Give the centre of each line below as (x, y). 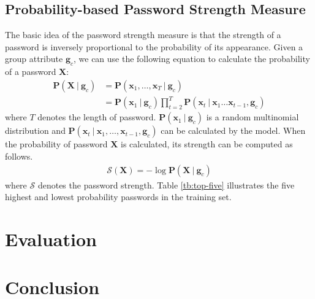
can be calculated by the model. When (233, 130)
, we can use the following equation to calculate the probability (192, 59)
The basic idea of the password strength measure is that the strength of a (143, 35)
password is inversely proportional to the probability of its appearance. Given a (154, 46)
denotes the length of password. (97, 117)
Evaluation (51, 239)
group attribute (34, 59)
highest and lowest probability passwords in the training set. (118, 197)
